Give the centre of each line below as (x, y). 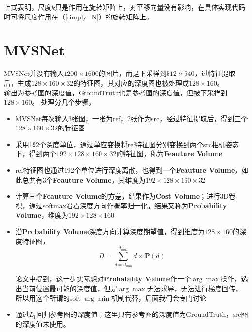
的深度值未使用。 (42, 323)
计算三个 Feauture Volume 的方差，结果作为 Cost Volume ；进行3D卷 (125, 196)
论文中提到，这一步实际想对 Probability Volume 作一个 (103, 279)
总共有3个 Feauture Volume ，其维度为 (84, 179)
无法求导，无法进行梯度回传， (194, 288)
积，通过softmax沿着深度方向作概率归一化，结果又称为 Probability (121, 205)
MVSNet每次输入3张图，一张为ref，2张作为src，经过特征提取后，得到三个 (132, 118)
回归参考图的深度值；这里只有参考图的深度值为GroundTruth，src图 (142, 314)
